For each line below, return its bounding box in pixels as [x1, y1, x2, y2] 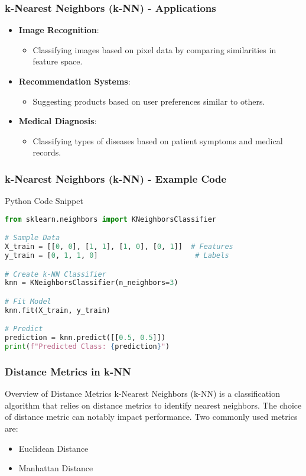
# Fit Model [5, 297, 51, 306]
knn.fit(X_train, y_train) [5, 306, 110, 315]
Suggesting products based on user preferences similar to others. [32, 95, 265, 107]
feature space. [32, 55, 83, 67]
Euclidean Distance [18, 442, 89, 454]
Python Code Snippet [5, 195, 83, 207]
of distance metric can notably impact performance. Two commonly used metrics [5, 410, 298, 423]
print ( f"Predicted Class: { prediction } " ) [5, 342, 170, 351]
